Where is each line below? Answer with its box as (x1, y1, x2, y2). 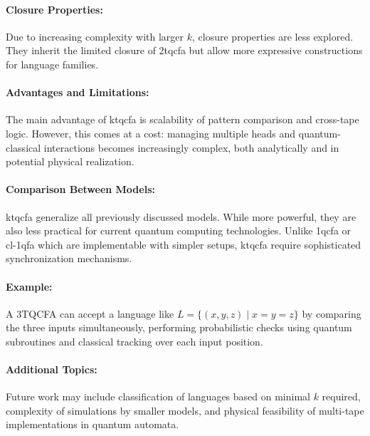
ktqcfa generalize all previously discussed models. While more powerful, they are (6, 209, 356, 224)
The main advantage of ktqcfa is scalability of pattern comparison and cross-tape (6, 112, 359, 127)
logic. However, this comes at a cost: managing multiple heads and (6, 125, 296, 140)
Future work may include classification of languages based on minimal (6, 389, 310, 404)
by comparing (302, 306, 361, 321)
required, (322, 389, 361, 404)
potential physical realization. (6, 154, 134, 169)
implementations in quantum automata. (6, 417, 179, 432)
